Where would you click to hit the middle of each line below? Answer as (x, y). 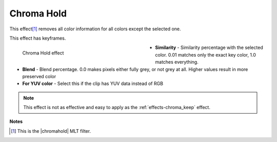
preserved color (39, 76)
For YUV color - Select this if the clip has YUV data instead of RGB (93, 84)
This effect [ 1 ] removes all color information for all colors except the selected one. (95, 29)
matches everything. (177, 62)
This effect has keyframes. (38, 38)
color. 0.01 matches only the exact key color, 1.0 (206, 55)
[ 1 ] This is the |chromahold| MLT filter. (51, 131)
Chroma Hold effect (43, 53)
